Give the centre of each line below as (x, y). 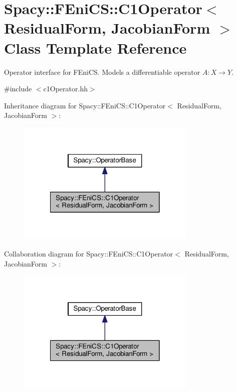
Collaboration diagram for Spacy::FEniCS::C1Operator (89, 254)
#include (18, 89)
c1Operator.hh (65, 89)
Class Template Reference (95, 47)
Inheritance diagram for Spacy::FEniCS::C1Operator (85, 105)
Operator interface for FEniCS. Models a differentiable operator (102, 72)
